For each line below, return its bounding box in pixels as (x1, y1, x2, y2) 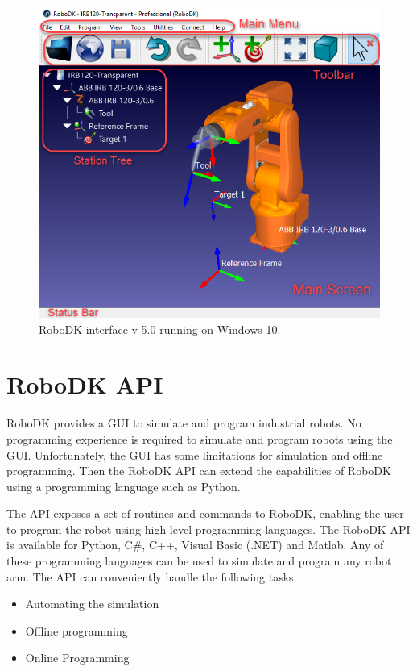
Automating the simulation (25, 595, 159, 612)
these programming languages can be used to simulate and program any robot (6, 552, 392, 569)
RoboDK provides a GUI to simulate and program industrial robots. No (6, 415, 361, 431)
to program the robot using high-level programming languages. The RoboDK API (6, 520, 411, 537)
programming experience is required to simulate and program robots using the (6, 430, 393, 447)
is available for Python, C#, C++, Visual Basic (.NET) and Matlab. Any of (6, 536, 384, 553)
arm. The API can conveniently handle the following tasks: (6, 568, 297, 585)
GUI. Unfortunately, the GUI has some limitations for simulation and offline (6, 446, 383, 463)
